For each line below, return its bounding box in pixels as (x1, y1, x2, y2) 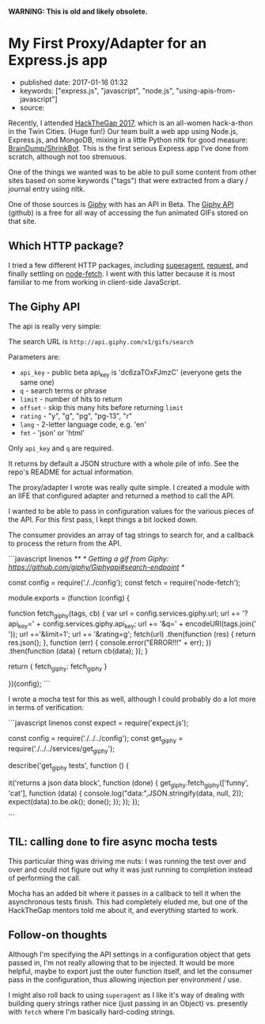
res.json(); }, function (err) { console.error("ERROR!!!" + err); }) (8, 638, 212, 647)
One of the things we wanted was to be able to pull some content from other (8, 167, 257, 177)
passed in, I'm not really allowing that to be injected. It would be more (8, 957, 235, 967)
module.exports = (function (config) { (8, 593, 131, 603)
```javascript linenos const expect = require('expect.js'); (8, 718, 189, 727)
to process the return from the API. (8, 539, 122, 548)
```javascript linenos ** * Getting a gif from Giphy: (8, 554, 169, 564)
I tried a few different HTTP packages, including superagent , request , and (8, 260, 248, 270)
